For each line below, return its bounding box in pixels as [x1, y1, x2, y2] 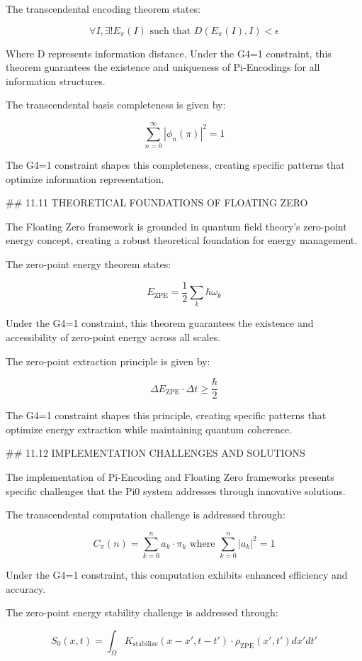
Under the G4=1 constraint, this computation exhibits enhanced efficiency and [6, 567, 348, 582]
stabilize [132, 640, 158, 648]
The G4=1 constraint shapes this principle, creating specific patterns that [6, 408, 327, 423]
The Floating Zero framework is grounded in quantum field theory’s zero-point [6, 218, 347, 233]
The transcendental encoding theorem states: [6, 1, 200, 16]
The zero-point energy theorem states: [6, 257, 171, 272]
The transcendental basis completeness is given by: [6, 97, 226, 112]
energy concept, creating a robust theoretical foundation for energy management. [6, 233, 358, 248]
